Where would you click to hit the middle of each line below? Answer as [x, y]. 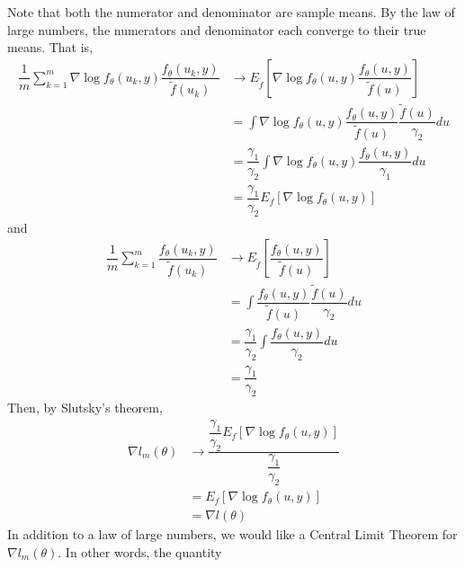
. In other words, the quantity [140, 551]
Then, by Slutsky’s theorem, [85, 408]
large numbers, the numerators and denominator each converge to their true [217, 29]
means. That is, [50, 47]
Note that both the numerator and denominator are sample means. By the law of [231, 12]
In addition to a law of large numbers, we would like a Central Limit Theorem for [232, 534]
